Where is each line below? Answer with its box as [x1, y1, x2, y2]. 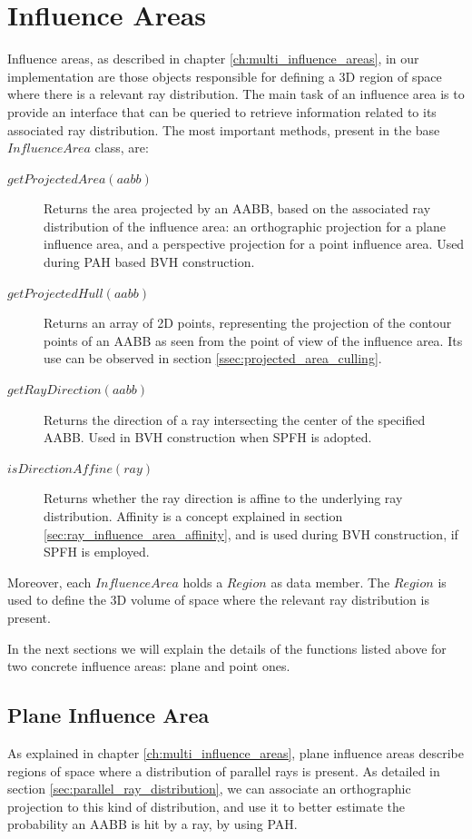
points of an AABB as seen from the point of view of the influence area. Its [44, 331, 463, 350]
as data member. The [270, 572, 390, 591]
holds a [182, 572, 223, 591]
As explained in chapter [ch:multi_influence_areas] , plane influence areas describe [7, 743, 464, 762]
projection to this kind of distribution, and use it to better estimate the [7, 796, 405, 815]
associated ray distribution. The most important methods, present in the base [7, 120, 440, 139]
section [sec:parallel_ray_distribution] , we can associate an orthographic [7, 779, 411, 798]
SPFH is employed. [44, 542, 150, 561]
